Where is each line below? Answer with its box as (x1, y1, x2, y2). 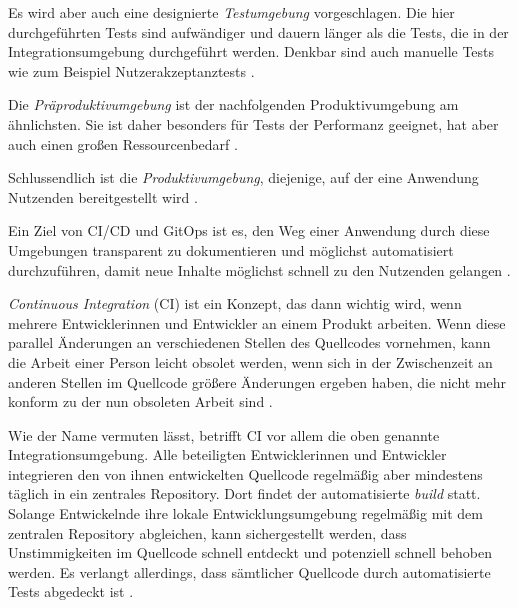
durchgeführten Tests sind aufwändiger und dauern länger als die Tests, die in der (8, 21, 509, 42)
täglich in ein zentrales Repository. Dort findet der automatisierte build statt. (8, 483, 481, 504)
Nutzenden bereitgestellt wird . (8, 186, 198, 207)
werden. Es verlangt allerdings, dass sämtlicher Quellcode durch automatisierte (8, 561, 491, 582)
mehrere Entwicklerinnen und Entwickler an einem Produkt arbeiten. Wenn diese (8, 312, 506, 333)
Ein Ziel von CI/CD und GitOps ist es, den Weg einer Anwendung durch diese (8, 220, 490, 241)
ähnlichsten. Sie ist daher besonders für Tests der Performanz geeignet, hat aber (8, 113, 499, 134)
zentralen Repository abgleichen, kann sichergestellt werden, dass (8, 522, 407, 543)
